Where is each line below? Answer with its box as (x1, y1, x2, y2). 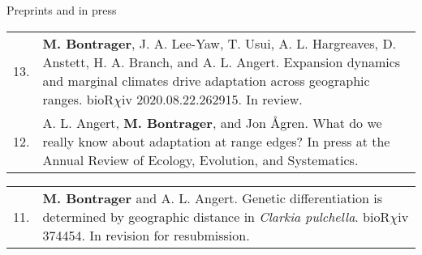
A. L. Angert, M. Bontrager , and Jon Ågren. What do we (42, 113, 382, 132)
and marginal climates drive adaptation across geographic (42, 70, 370, 90)
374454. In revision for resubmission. (42, 225, 250, 244)
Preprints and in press (6, 2, 117, 18)
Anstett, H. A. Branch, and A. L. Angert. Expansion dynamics (42, 52, 401, 71)
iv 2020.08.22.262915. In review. (121, 89, 303, 108)
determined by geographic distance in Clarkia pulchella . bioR (42, 206, 390, 226)
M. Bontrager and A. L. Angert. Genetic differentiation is (42, 188, 383, 207)
